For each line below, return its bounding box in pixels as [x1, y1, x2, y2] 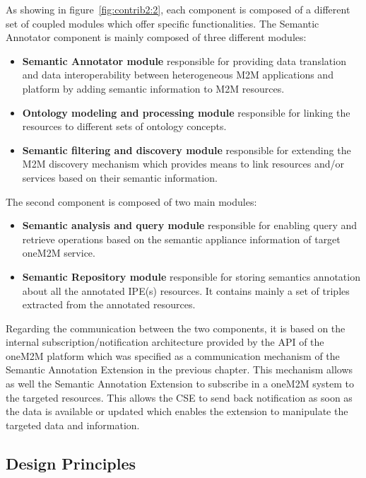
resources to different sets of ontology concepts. [22, 119, 227, 134]
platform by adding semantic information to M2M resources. [22, 81, 285, 95]
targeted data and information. [6, 417, 140, 432]
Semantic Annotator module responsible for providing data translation [22, 53, 346, 68]
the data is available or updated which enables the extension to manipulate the [6, 404, 348, 419]
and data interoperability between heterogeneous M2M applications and [22, 67, 333, 82]
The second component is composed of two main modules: [6, 194, 257, 209]
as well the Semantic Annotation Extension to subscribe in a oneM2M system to [6, 376, 355, 391]
